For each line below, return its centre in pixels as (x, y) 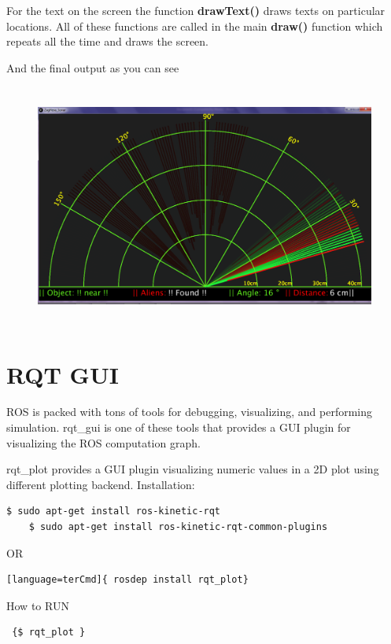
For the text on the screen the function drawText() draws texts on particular (196, 10)
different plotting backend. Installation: (101, 484)
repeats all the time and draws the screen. (107, 41)
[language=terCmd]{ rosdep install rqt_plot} (127, 580)
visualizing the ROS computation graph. (103, 442)
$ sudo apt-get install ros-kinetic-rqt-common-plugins (178, 527)
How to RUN (38, 605)
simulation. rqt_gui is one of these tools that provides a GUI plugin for (179, 427)
